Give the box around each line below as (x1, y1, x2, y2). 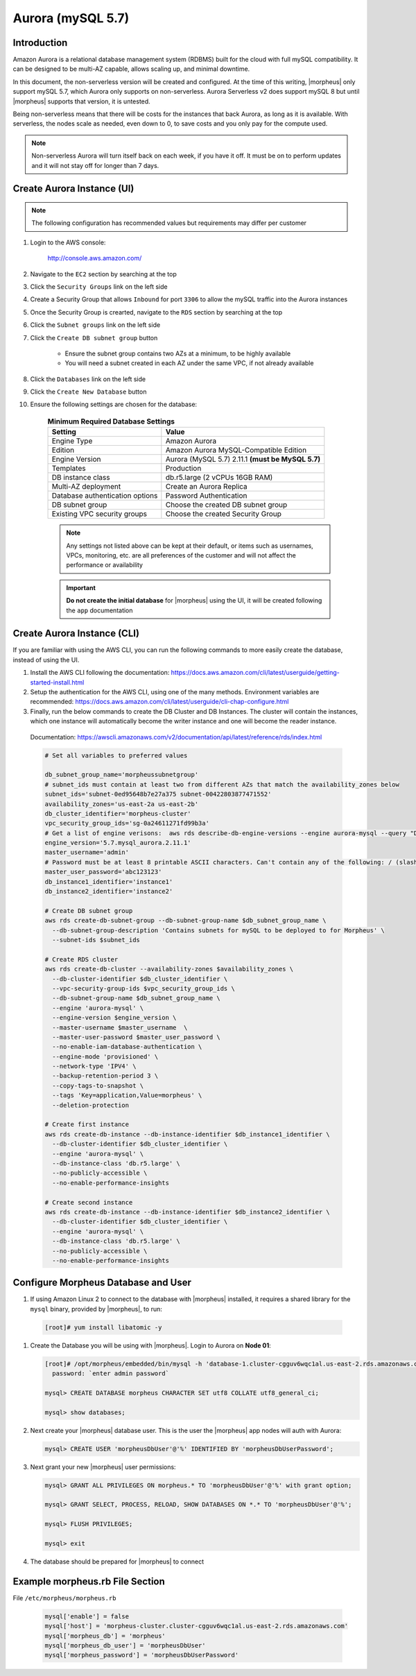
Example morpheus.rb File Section (12, 1575, 166, 1587)
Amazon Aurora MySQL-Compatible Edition (165, 445, 307, 455)
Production (165, 464, 202, 474)
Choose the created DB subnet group (165, 500, 288, 510)
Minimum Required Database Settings (47, 417, 175, 426)
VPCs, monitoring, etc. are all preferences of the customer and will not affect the (66, 551, 296, 559)
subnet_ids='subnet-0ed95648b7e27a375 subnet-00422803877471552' (44, 790, 272, 798)
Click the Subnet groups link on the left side (30, 321, 161, 329)
